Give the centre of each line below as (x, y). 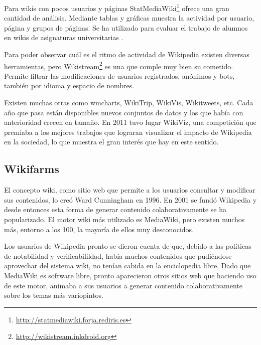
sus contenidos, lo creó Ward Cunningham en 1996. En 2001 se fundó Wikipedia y (130, 199)
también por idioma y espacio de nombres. (69, 85)
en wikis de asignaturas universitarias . (64, 37)
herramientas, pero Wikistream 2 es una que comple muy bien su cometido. (119, 65)
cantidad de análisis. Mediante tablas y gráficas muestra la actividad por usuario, (129, 18)
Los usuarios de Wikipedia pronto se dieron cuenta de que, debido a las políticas (128, 246)
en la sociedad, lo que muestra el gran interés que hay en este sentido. (111, 142)
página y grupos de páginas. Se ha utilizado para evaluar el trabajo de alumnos (126, 27)
